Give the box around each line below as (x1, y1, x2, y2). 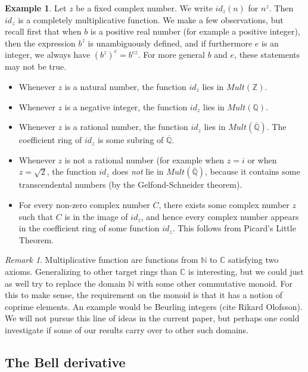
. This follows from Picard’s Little (172, 222, 296, 234)
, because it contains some (204, 165, 300, 178)
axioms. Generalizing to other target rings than (5, 265, 178, 277)
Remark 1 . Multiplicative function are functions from (5, 253, 198, 266)
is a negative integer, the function (64, 100, 188, 113)
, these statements (234, 48, 300, 61)
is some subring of (98, 134, 164, 146)
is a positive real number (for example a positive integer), (90, 25, 300, 38)
